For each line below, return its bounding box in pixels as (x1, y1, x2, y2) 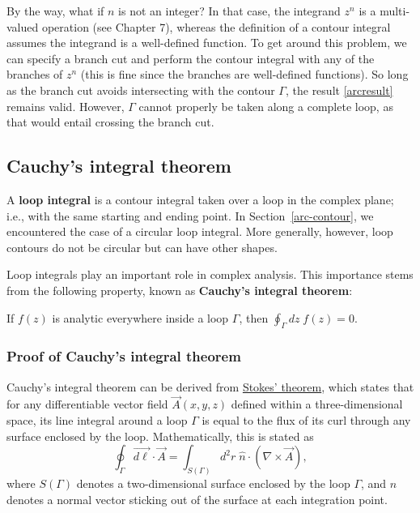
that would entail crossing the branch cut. (6, 113, 214, 130)
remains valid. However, (6, 97, 125, 114)
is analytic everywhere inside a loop (52, 309, 229, 326)
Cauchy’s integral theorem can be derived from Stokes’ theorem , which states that (6, 378, 414, 395)
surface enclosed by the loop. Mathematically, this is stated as (6, 427, 314, 444)
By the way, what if (6, 2, 104, 19)
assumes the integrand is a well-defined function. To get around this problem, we (6, 34, 407, 51)
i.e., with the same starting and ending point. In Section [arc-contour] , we (6, 207, 374, 224)
